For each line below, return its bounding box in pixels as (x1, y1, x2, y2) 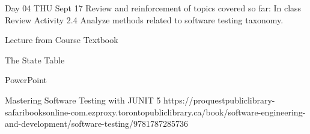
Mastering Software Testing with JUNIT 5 (5, 93, 161, 106)
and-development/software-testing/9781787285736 (5, 117, 189, 130)
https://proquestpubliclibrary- (163, 93, 275, 106)
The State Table (5, 53, 65, 66)
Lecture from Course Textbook (5, 33, 118, 46)
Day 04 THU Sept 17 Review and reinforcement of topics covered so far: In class (5, 2, 302, 14)
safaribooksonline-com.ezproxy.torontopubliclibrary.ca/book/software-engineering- (5, 105, 306, 118)
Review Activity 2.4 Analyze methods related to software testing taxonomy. (5, 13, 284, 26)
